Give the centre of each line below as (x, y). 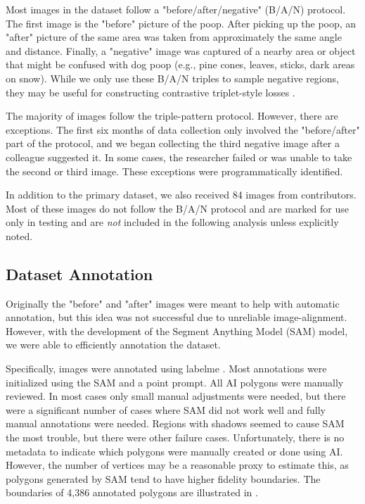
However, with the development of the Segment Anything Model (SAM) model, (177, 330)
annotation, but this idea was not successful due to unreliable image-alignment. (177, 317)
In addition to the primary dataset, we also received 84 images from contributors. (181, 195)
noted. (19, 235)
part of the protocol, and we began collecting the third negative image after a (173, 143)
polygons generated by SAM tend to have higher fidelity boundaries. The (163, 478)
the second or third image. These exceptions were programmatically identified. (174, 171)
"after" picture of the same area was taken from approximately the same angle (174, 37)
